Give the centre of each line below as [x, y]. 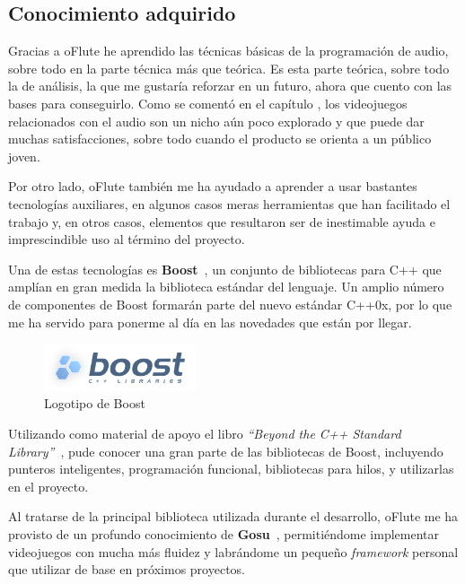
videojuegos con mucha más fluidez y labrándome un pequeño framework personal [233, 551]
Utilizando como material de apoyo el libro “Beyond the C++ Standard [205, 433]
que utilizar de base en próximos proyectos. [127, 569]
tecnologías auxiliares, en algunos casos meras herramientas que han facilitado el [229, 203]
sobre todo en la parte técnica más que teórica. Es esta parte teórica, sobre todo [229, 68]
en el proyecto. [48, 486]
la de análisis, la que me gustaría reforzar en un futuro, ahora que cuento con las [230, 86]
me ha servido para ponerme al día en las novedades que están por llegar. [210, 322]
